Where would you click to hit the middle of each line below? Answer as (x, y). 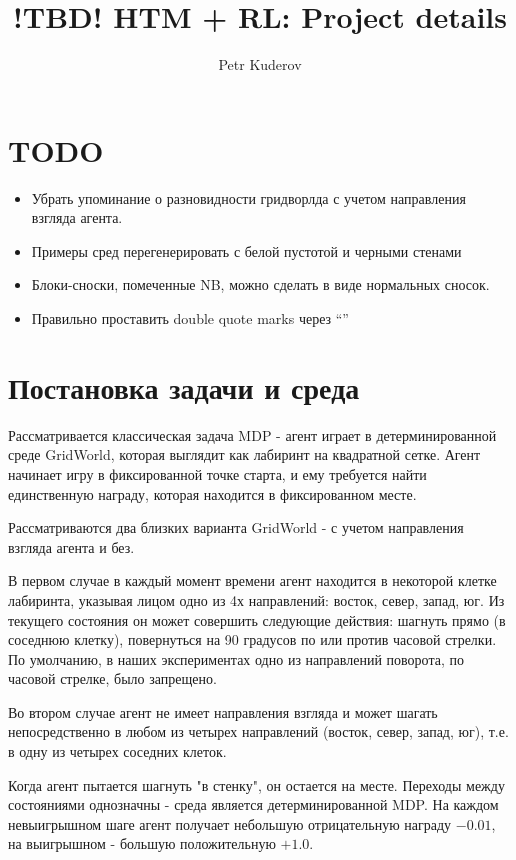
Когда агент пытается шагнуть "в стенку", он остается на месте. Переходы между (256, 784)
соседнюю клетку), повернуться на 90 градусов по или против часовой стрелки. (252, 639)
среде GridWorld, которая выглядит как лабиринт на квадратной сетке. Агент (244, 454)
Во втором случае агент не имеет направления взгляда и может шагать (223, 711)
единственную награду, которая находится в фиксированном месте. (212, 493)
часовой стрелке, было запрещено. (112, 678)
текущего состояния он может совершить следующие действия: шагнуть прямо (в (257, 619)
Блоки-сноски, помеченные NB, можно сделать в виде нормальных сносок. (260, 284)
